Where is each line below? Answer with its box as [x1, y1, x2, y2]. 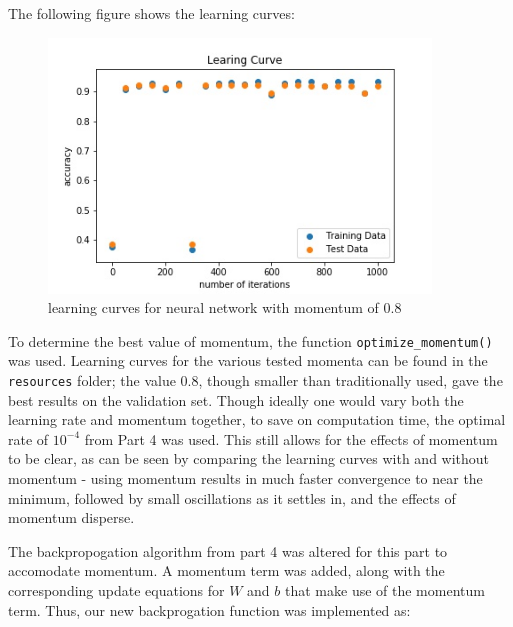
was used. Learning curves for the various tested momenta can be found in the [8, 350, 488, 371]
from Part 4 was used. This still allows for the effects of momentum [84, 428, 498, 449]
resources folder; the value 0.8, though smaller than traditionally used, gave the [8, 370, 503, 391]
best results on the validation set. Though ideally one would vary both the [8, 389, 464, 410]
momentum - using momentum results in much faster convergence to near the [8, 468, 483, 489]
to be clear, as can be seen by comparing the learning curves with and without [8, 448, 490, 469]
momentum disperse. [8, 507, 135, 528]
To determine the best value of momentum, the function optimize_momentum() [8, 330, 493, 351]
